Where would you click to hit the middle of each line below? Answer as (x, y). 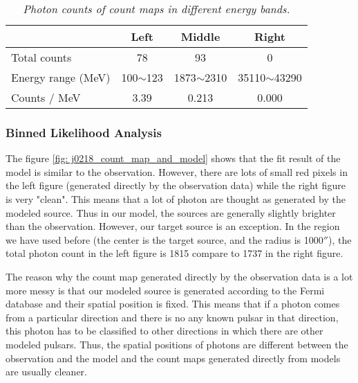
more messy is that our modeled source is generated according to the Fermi (165, 290)
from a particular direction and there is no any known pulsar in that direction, (172, 317)
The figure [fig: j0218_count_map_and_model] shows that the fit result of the (173, 158)
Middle (200, 36)
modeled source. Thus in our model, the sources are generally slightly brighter (171, 212)
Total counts (41, 57)
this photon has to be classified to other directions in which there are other (164, 331)
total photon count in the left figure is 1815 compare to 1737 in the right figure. (175, 253)
